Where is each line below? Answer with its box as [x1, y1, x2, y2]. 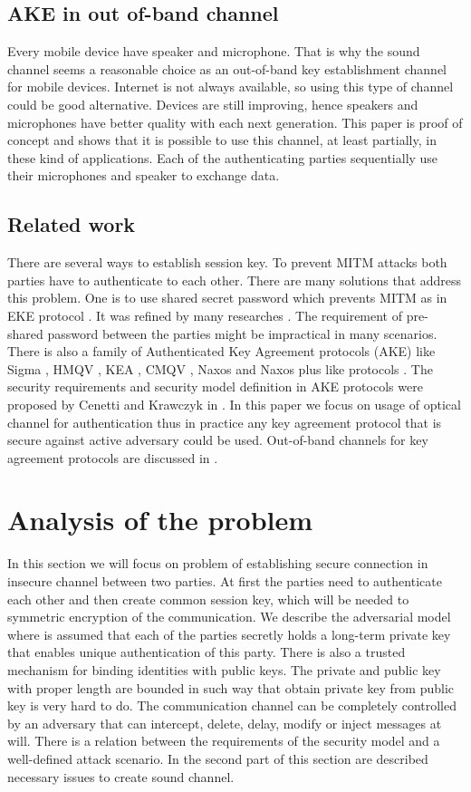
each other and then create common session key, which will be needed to [7, 589, 409, 608]
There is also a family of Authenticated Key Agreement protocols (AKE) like [7, 342, 436, 361]
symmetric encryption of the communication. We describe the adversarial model [7, 607, 451, 626]
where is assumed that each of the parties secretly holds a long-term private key [7, 624, 451, 643]
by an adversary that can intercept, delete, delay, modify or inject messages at [7, 713, 442, 732]
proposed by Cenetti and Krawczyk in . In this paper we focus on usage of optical [7, 394, 461, 413]
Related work [7, 210, 136, 238]
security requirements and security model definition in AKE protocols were [7, 377, 423, 396]
